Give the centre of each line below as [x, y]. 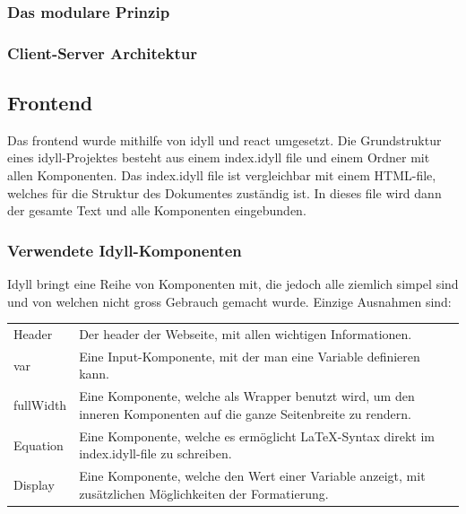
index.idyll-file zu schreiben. [155, 453]
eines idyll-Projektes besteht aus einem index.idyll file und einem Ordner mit [219, 157]
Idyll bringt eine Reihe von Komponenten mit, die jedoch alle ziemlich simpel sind [233, 284]
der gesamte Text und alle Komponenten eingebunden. [157, 210]
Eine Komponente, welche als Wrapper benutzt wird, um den [247, 396]
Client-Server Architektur [102, 52]
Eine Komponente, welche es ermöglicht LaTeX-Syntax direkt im [257, 436]
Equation [39, 444]
